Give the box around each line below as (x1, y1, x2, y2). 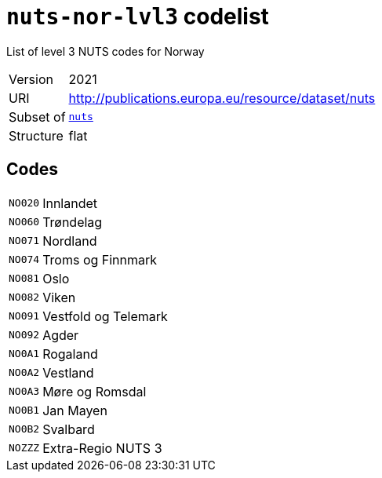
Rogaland (42, 345, 98, 362)
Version (9, 71, 53, 87)
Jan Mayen (42, 402, 107, 418)
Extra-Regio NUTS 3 (42, 440, 162, 456)
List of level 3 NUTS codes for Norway (6, 44, 205, 58)
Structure (9, 127, 64, 144)
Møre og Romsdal (42, 383, 147, 400)
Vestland (42, 364, 94, 381)
